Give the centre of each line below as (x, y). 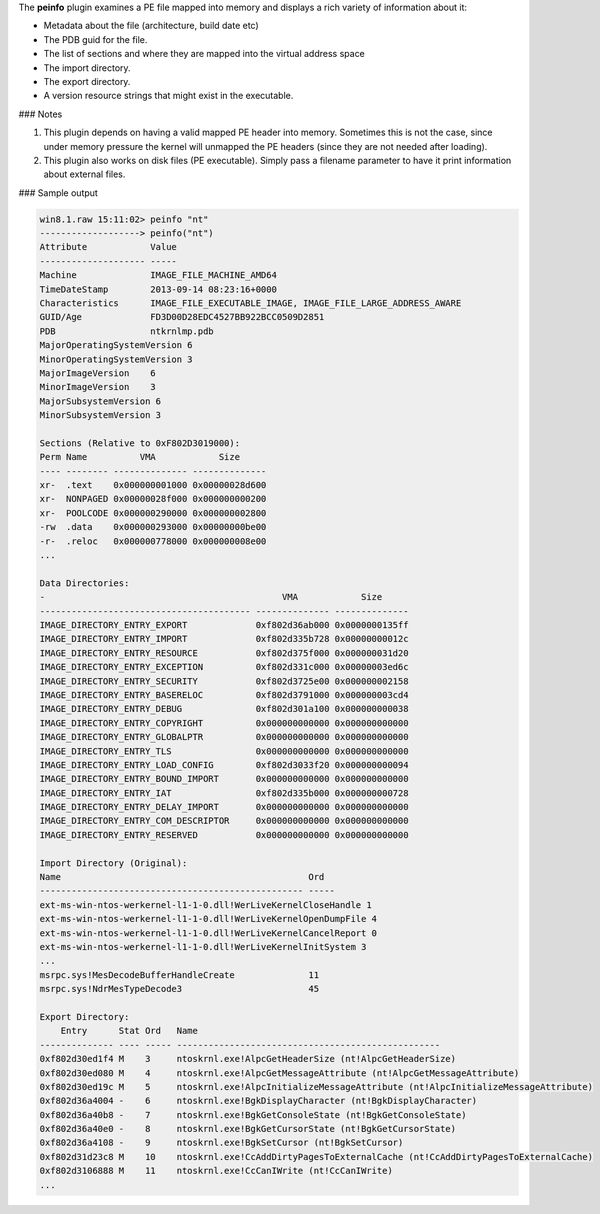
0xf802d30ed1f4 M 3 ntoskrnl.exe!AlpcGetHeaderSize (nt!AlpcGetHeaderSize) (248, 1059)
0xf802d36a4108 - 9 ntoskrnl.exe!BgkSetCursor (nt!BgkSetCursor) (221, 1143)
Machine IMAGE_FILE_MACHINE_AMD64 (158, 275)
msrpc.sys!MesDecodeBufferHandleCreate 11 (179, 974)
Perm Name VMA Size (139, 457)
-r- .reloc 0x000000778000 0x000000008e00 (153, 541)
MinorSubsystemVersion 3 (100, 415)
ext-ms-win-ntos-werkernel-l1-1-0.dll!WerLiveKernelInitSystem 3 (203, 946)
